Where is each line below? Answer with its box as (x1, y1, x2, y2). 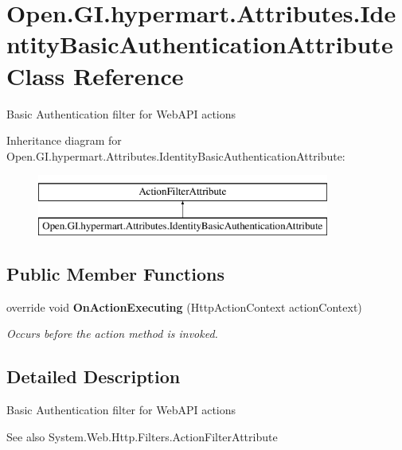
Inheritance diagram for (6, 132, 122, 149)
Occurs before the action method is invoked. (6, 325, 218, 342)
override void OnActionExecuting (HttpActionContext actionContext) (6, 298, 362, 315)
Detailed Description (6, 364, 181, 389)
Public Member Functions (6, 261, 224, 285)
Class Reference (6, 59, 184, 91)
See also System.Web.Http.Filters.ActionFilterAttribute (6, 428, 278, 444)
